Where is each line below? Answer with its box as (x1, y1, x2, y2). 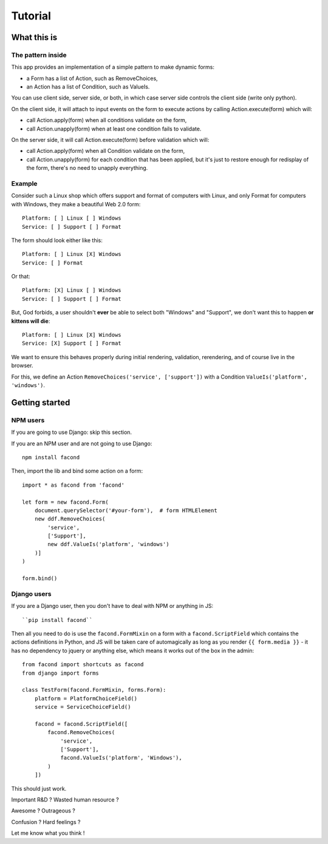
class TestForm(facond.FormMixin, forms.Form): (22, 686, 166, 694)
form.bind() (22, 575, 58, 582)
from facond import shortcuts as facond (22, 661, 144, 668)
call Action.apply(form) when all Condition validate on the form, (26, 147, 185, 155)
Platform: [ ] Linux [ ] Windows (22, 215, 121, 221)
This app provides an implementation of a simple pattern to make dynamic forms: (11, 64, 215, 71)
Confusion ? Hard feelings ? (11, 818, 81, 825)
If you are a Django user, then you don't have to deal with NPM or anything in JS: (11, 603, 214, 610)
